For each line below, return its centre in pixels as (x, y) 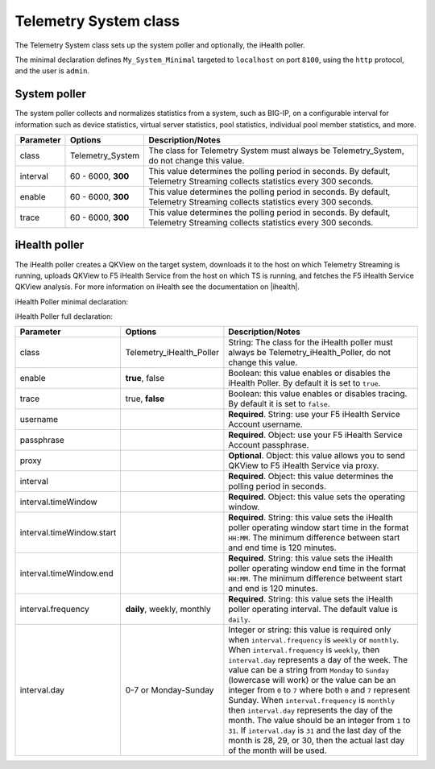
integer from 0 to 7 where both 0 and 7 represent (319, 690)
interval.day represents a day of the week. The (318, 660)
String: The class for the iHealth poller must (311, 342)
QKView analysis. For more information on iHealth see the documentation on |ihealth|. (157, 287)
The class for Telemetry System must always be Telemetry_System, (276, 151)
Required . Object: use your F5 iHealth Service (315, 435)
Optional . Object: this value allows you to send (317, 456)
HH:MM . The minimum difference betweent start (315, 578)
